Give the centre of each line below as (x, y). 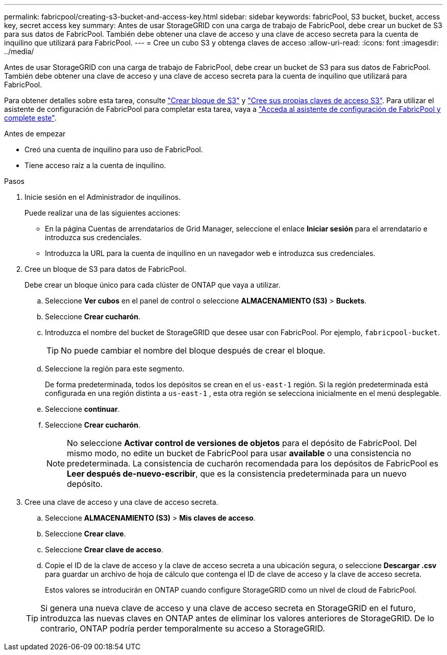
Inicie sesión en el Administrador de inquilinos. (103, 197)
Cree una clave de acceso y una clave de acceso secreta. (121, 502)
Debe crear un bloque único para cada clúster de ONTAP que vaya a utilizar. (153, 285)
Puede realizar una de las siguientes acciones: (103, 213)
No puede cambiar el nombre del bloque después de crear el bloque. (193, 350)
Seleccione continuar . (82, 409)
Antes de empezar (35, 134)
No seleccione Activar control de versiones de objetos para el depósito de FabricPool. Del (242, 443)
